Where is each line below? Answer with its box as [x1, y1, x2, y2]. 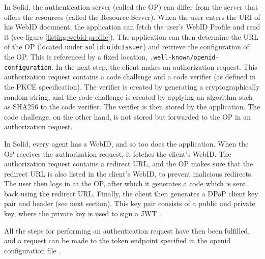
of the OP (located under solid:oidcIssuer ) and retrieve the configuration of [4, 41, 249, 52]
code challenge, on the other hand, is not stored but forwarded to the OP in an [4, 111, 251, 122]
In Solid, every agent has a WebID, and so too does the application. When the [4, 138, 249, 149]
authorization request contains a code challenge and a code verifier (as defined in [4, 71, 256, 82]
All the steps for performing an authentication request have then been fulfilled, [4, 225, 250, 236]
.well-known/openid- [150, 54, 219, 62]
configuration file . [4, 245, 61, 255]
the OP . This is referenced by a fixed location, [4, 51, 148, 62]
